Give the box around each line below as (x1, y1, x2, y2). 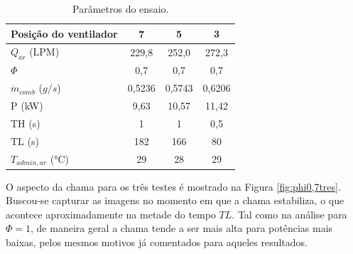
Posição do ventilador (11, 26, 118, 41)
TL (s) (11, 133, 39, 148)
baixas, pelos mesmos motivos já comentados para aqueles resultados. (6, 235, 308, 250)
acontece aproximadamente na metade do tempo (6, 206, 216, 221)
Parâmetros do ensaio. (72, 1, 169, 16)
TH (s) (11, 116, 40, 131)
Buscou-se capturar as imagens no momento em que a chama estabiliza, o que (6, 193, 344, 208)
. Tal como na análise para (232, 206, 347, 221)
